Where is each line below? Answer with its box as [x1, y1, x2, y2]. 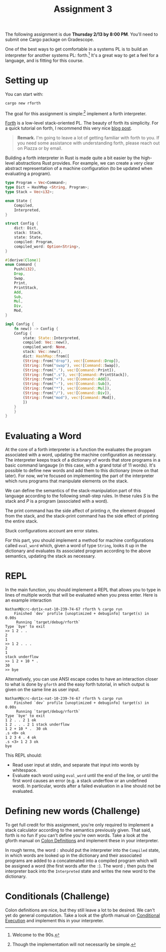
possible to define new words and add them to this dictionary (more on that [5, 468, 159, 474]
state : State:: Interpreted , [23, 335, 81, 341]
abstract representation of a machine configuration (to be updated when [5, 166, 153, 172]
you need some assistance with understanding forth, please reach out [17, 140, 160, 146]
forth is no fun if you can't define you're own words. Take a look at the [5, 832, 148, 838]
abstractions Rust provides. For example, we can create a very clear [15, 160, 155, 166]
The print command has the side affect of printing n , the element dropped [5, 508, 155, 514]
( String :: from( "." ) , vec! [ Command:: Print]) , [23, 367, 116, 373]
